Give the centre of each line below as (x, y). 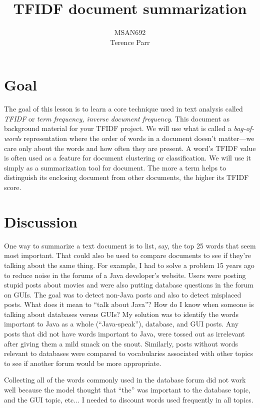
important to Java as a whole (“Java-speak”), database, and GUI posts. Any (121, 324)
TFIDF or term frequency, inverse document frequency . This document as (117, 118)
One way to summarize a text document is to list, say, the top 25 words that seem (130, 245)
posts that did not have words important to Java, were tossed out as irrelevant (124, 334)
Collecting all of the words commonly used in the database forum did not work (125, 380)
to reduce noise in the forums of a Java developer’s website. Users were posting (125, 275)
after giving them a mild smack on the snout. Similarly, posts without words (121, 343)
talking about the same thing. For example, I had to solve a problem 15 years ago (129, 265)
